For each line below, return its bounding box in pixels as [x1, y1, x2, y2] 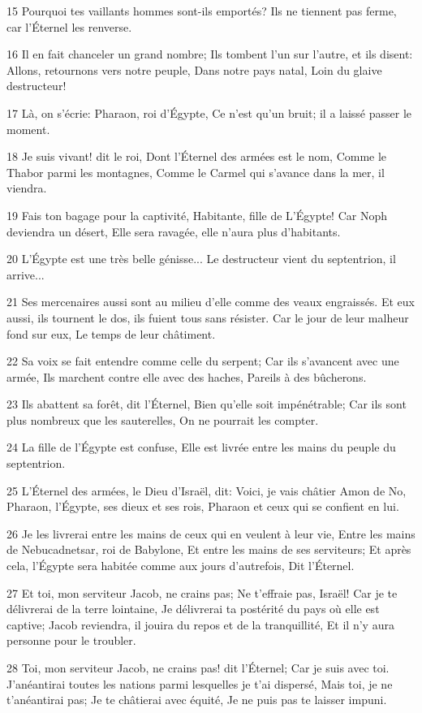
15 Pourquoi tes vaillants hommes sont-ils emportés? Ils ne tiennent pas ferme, [6, 2, 397, 19]
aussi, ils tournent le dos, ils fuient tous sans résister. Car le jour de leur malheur [6, 309, 409, 326]
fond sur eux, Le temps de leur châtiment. [6, 325, 216, 342]
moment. [6, 120, 50, 137]
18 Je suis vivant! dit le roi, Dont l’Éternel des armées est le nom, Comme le [6, 148, 387, 165]
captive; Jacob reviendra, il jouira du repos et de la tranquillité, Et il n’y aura [6, 616, 394, 633]
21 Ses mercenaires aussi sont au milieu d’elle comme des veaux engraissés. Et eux [6, 293, 415, 310]
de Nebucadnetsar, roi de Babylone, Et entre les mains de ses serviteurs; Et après [6, 541, 411, 558]
